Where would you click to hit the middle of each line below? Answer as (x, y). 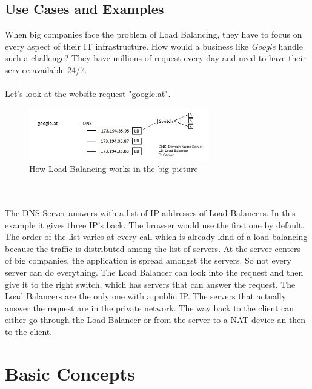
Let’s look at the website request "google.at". (88, 94)
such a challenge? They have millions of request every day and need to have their (155, 58)
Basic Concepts (70, 373)
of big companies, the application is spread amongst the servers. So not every (148, 260)
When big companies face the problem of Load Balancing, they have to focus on (154, 34)
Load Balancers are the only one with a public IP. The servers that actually (146, 296)
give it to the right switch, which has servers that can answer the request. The (150, 284)
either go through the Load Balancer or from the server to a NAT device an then (155, 320)
